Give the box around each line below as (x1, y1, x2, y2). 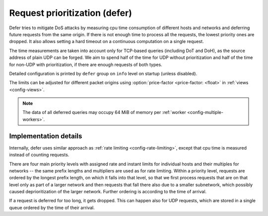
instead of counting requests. (9, 152, 69, 158)
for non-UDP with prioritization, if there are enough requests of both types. (9, 61, 162, 67)
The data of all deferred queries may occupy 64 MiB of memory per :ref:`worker (22, 109, 186, 115)
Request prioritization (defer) (9, 7, 133, 18)
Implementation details (9, 132, 82, 140)
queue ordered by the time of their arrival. (9, 205, 95, 211)
